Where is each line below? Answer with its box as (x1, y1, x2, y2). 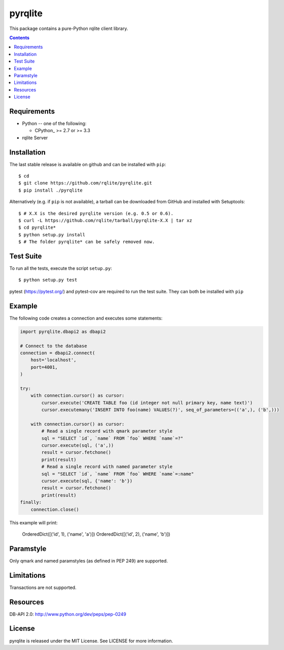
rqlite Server (22, 135, 48, 141)
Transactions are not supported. (9, 584, 77, 591)
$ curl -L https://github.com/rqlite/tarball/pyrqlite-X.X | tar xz (18, 218, 192, 223)
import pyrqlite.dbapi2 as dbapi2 (20, 328, 106, 334)
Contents (9, 35, 30, 41)
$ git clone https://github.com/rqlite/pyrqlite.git (18, 180, 152, 186)
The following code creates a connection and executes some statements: (9, 315, 163, 321)
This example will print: (9, 519, 58, 525)
